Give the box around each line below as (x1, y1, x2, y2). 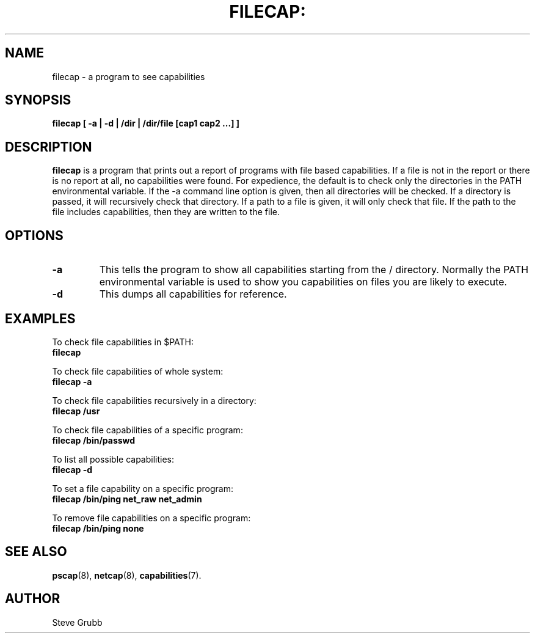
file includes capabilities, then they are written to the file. (52, 207, 280, 218)
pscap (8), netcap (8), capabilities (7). (52, 570, 202, 581)
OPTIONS (5, 227, 64, 243)
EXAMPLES (5, 310, 76, 326)
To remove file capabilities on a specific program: (52, 512, 251, 523)
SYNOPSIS (5, 92, 71, 108)
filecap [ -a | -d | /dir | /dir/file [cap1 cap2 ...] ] (52, 118, 240, 129)
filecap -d (52, 464, 93, 475)
